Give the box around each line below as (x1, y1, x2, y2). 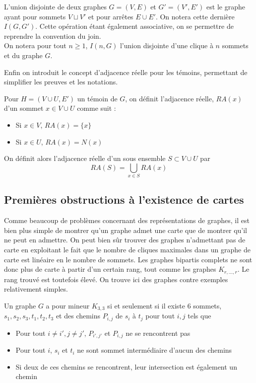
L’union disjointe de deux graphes (4, 1, 107, 11)
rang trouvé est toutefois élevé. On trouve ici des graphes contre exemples (4, 274, 228, 284)
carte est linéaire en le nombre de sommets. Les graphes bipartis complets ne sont (4, 254, 253, 264)
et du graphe (4, 50, 43, 60)
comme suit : (77, 103, 116, 113)
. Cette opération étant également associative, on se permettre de (35, 21, 234, 31)
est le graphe (206, 1, 245, 11)
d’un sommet (4, 103, 44, 113)
